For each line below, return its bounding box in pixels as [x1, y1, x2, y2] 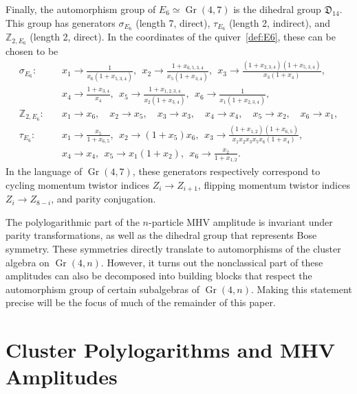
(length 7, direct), [136, 15, 210, 30]
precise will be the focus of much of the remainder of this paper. [6, 295, 276, 310]
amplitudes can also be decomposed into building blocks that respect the [6, 268, 312, 283]
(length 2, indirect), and [228, 15, 330, 30]
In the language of [6, 164, 83, 178]
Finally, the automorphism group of [6, 2, 156, 16]
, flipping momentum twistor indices [197, 177, 350, 192]
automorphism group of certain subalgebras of [6, 281, 199, 296]
